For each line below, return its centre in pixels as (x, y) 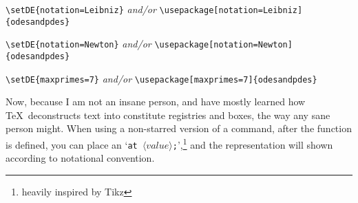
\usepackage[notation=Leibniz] (231, 10)
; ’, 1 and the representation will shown (253, 143)
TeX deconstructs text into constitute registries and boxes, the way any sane (168, 115)
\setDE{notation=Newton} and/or (78, 44)
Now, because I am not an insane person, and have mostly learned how (156, 101)
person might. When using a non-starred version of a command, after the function (179, 128)
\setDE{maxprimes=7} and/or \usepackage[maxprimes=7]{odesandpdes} (161, 78)
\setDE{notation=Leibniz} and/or (81, 9)
